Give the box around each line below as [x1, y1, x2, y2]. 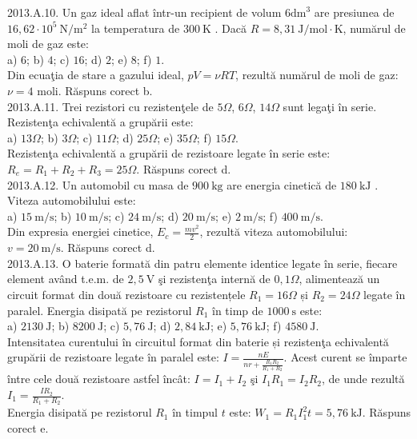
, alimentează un [299, 270, 380, 287]
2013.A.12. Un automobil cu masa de [7, 176, 189, 193]
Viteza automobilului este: [7, 192, 136, 209]
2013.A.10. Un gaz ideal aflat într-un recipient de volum [7, 4, 282, 20]
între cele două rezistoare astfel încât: [7, 370, 190, 387]
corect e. [7, 419, 49, 436]
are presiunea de [314, 4, 395, 20]
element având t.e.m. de [7, 270, 124, 287]
